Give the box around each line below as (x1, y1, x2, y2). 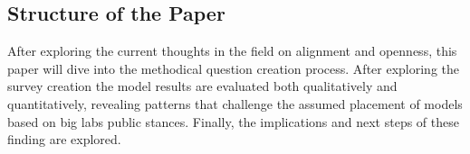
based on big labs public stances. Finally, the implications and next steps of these (7, 112, 459, 131)
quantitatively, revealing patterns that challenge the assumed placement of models (7, 94, 463, 113)
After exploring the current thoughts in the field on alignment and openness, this (7, 41, 457, 60)
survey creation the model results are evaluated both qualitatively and (7, 77, 398, 95)
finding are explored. (7, 130, 121, 149)
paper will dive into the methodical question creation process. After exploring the (7, 59, 459, 77)
